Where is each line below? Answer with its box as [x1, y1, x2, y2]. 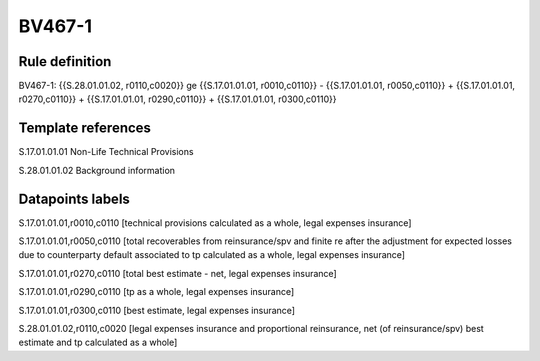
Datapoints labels [18, 190, 130, 207]
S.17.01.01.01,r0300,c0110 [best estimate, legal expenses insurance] [18, 304, 295, 316]
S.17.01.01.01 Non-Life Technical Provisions [18, 146, 194, 158]
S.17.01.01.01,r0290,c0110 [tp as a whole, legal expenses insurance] [18, 286, 295, 298]
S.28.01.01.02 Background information [18, 164, 175, 176]
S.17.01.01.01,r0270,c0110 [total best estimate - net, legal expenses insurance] [18, 267, 337, 279]
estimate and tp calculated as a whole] [18, 336, 178, 349]
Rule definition [18, 53, 112, 70]
